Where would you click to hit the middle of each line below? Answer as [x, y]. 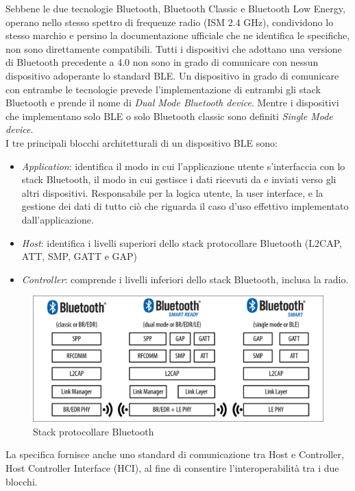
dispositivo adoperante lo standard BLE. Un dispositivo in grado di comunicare [172, 75]
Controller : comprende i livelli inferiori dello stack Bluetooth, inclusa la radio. [185, 279]
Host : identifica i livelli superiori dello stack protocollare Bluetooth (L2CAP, [182, 242]
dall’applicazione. [58, 219]
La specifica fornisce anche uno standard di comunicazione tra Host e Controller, [175, 454]
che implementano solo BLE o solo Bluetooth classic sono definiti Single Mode [169, 116]
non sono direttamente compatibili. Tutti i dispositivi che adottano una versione [174, 48]
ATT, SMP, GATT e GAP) [79, 256]
